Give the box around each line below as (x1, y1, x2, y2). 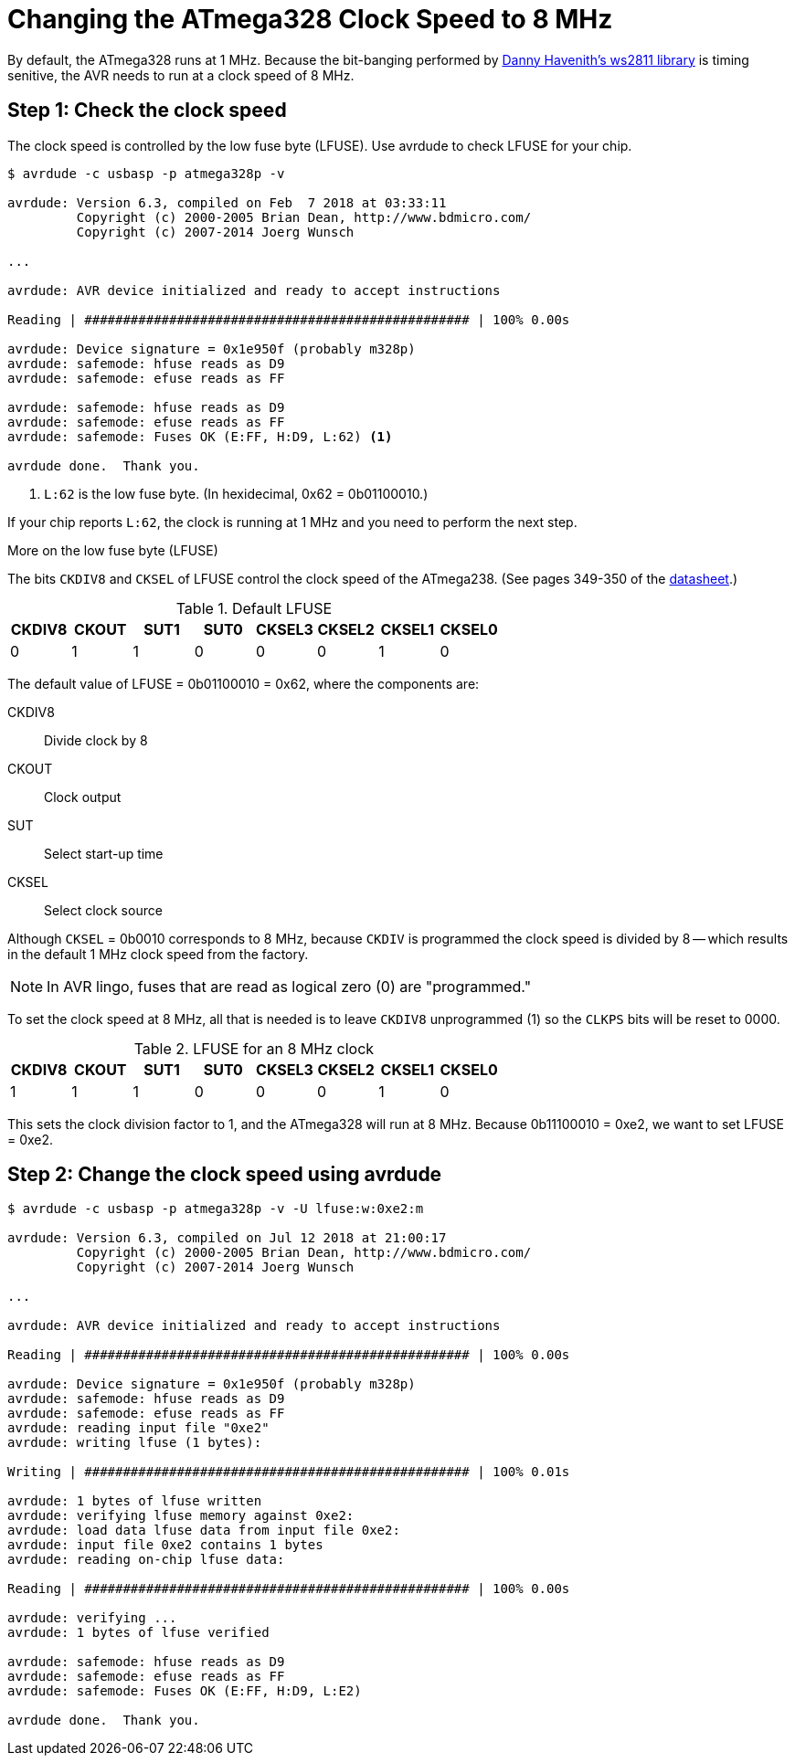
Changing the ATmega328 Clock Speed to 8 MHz (7, 4, 613, 35)
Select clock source (44, 902, 163, 918)
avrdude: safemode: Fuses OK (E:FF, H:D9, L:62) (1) (7, 428, 393, 444)
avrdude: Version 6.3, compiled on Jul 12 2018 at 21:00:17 (7, 1230, 447, 1246)
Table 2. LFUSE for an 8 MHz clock (133, 1039, 375, 1058)
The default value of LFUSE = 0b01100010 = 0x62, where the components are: (7, 675, 480, 691)
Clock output (44, 788, 122, 805)
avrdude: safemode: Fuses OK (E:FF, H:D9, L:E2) (7, 1684, 362, 1699)
